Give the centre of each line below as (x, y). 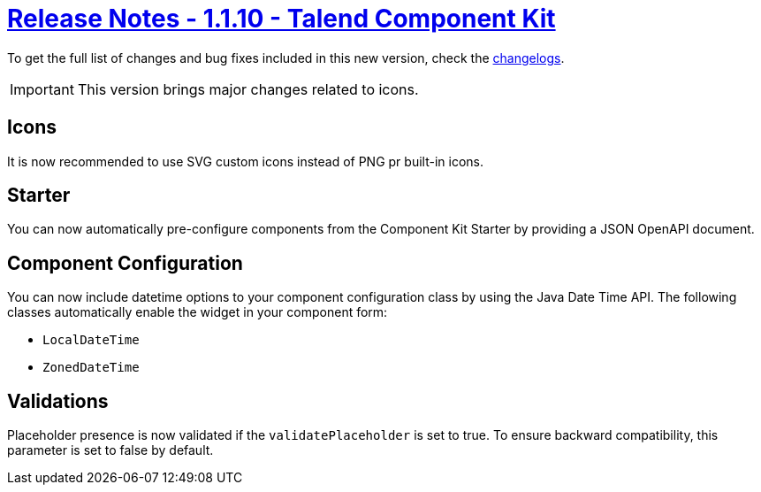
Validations (58, 401)
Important (42, 89)
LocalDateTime (91, 340)
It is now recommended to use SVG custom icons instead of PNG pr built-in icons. (245, 161)
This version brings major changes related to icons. (248, 89)
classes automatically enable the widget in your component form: (198, 312)
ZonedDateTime (91, 368)
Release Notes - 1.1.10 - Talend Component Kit (282, 19)
